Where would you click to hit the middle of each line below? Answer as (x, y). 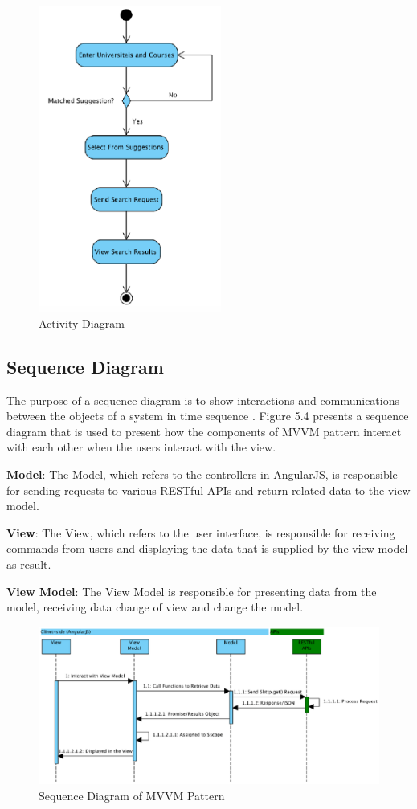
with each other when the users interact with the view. (141, 447)
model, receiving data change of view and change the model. (155, 607)
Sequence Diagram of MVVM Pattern (132, 795)
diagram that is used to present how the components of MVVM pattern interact (204, 431)
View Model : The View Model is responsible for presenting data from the (192, 591)
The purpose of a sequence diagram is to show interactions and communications (203, 400)
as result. (29, 564)
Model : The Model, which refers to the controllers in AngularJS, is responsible (202, 474)
